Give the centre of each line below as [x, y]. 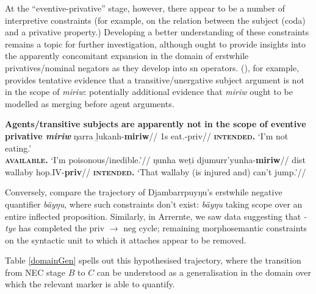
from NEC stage [35, 272]
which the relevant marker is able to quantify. [90, 284]
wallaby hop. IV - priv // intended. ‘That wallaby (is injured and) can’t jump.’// [156, 171]
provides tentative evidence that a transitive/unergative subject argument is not [155, 79]
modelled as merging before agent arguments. [90, 103]
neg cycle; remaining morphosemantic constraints [215, 228]
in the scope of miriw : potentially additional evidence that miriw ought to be [149, 92]
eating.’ [18, 148]
